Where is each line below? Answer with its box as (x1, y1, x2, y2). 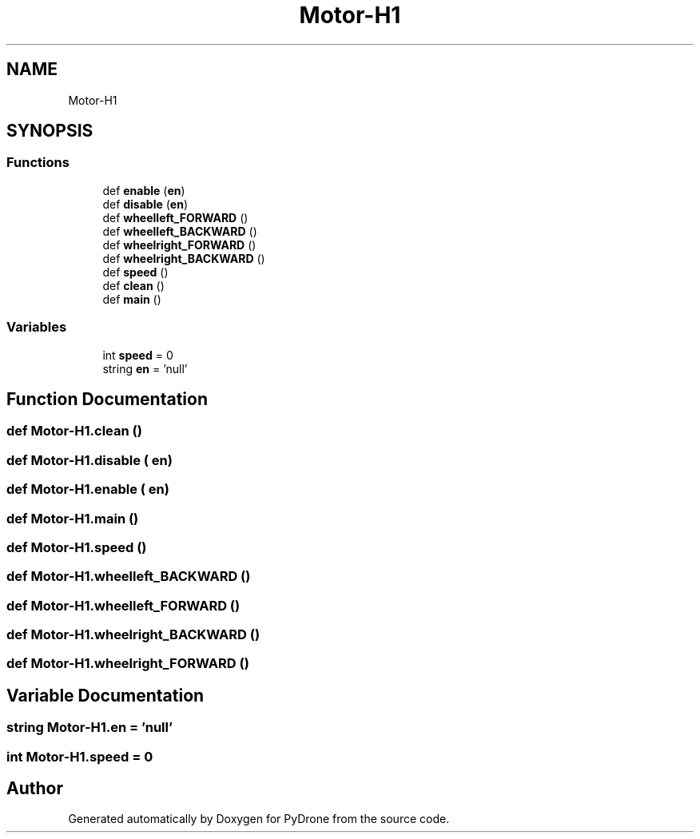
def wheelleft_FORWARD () (102, 210, 249, 225)
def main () (102, 292, 161, 306)
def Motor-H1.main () (6, 510, 139, 527)
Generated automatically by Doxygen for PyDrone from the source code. (68, 812, 450, 826)
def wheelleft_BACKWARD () (102, 224, 257, 238)
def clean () (102, 278, 165, 292)
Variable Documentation (6, 685, 205, 706)
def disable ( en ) (102, 197, 189, 211)
